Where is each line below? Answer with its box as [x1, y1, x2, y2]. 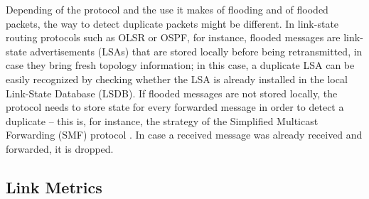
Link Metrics [6, 176, 102, 198]
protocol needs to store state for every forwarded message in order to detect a [6, 99, 344, 114]
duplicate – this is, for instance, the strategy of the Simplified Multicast [6, 113, 319, 128]
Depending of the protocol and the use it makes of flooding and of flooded [6, 2, 328, 16]
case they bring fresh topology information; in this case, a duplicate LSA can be [6, 58, 355, 72]
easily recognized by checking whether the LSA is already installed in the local [6, 71, 348, 86]
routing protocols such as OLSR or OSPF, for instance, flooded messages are [6, 30, 341, 45]
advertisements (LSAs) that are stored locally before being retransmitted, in [30, 43, 363, 58]
